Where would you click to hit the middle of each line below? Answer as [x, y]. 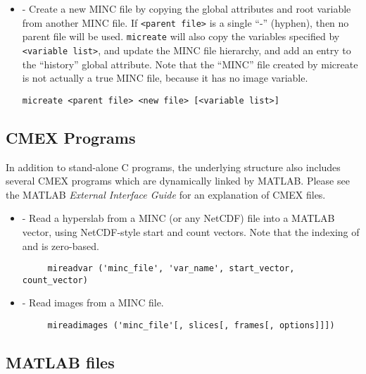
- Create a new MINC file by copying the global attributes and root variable [187, 8]
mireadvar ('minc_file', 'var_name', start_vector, [171, 269]
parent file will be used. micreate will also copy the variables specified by [181, 36]
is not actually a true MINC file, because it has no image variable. [165, 78]
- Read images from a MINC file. [93, 303]
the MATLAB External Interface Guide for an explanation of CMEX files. [166, 194]
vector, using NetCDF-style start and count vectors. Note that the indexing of [191, 231]
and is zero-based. [61, 245]
